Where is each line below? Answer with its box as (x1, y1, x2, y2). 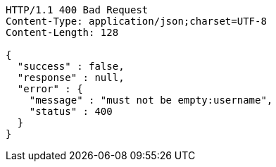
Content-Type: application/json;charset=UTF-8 (6, 16, 267, 27)
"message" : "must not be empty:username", (29, 94, 273, 106)
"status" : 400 (29, 106, 113, 117)
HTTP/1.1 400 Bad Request (6, 4, 149, 16)
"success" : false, (17, 61, 125, 72)
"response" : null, (17, 72, 125, 83)
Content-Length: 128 (6, 27, 119, 38)
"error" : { (17, 83, 83, 94)
